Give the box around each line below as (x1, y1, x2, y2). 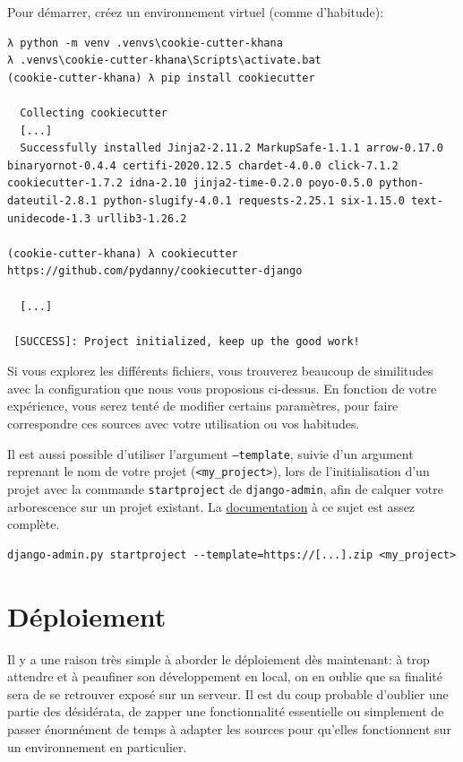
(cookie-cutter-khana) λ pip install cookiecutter (7, 71, 315, 84)
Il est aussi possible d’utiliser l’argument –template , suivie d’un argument (7, 444, 414, 463)
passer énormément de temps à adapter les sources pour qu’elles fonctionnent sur (7, 719, 451, 738)
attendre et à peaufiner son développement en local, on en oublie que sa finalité (7, 667, 442, 686)
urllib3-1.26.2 (97, 212, 187, 225)
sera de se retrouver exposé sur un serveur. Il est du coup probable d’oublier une (7, 684, 449, 703)
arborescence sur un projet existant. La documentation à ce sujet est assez (7, 497, 416, 515)
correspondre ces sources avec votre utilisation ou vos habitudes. (7, 414, 360, 433)
